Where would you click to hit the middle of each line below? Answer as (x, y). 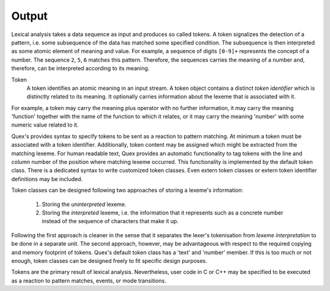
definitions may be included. (47, 179)
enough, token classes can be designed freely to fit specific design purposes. (109, 260)
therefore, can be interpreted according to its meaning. (80, 68)
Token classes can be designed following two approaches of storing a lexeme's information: (127, 190)
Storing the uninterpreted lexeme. (84, 204)
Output (30, 16)
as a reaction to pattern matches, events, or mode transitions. (89, 281)
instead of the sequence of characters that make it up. (110, 221)
